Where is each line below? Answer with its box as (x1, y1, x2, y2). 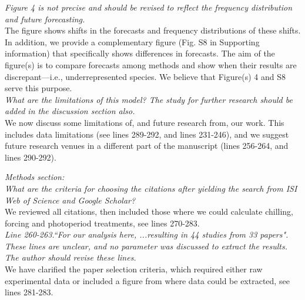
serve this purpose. (5, 82, 72, 94)
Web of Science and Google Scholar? (5, 194, 136, 206)
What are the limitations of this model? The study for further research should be (5, 93, 293, 105)
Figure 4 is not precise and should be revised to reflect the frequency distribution (5, 1, 293, 13)
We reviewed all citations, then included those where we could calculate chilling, (5, 205, 293, 218)
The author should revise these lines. (5, 251, 136, 264)
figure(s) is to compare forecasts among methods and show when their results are (5, 58, 297, 71)
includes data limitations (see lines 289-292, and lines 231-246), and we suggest (5, 128, 289, 140)
